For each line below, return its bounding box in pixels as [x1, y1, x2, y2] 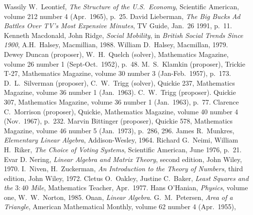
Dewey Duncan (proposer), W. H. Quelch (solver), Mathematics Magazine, [4, 49, 229, 59]
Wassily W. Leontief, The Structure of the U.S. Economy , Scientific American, [4, 1, 239, 11]
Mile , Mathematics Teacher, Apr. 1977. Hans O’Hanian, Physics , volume [31, 182, 248, 193]
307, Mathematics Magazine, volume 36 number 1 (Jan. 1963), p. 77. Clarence [4, 96, 239, 107]
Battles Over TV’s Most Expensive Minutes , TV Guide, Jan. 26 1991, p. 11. [4, 20, 232, 31]
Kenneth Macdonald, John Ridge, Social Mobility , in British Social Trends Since [4, 30, 243, 40]
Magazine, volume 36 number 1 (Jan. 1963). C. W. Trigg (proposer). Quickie [4, 87, 236, 97]
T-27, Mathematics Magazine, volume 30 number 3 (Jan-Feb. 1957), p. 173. [4, 68, 231, 78]
